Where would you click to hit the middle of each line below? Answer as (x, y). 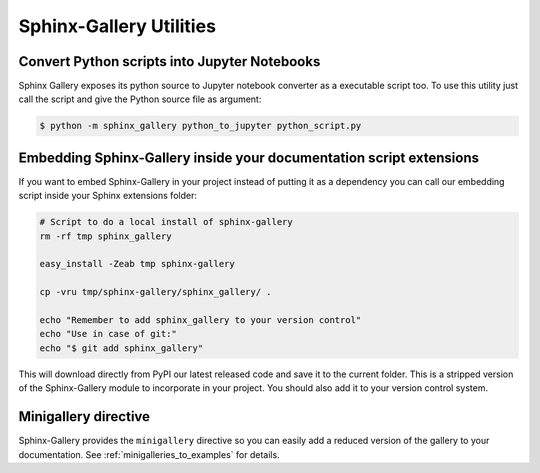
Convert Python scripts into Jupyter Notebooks (169, 61)
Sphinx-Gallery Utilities (117, 26)
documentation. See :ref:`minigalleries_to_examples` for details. (149, 454)
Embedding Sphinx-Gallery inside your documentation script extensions (249, 157)
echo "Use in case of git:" (108, 334)
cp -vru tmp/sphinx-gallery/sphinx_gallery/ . (155, 292)
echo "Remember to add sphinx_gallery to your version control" (200, 320)
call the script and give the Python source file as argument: (140, 99)
